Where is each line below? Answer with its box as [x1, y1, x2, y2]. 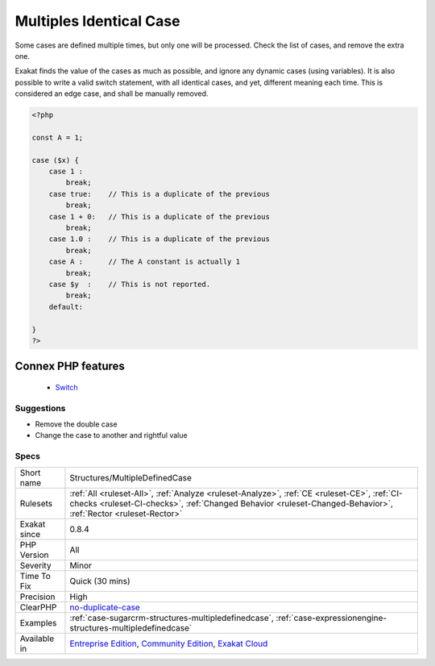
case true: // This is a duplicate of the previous [48, 189, 270, 198]
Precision [19, 591, 56, 602]
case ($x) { [31, 156, 80, 164]
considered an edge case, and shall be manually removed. [14, 89, 209, 98]
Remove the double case [35, 419, 118, 429]
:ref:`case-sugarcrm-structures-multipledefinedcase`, [69, 612, 274, 623]
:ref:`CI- [372, 488, 403, 499]
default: [48, 302, 84, 311]
